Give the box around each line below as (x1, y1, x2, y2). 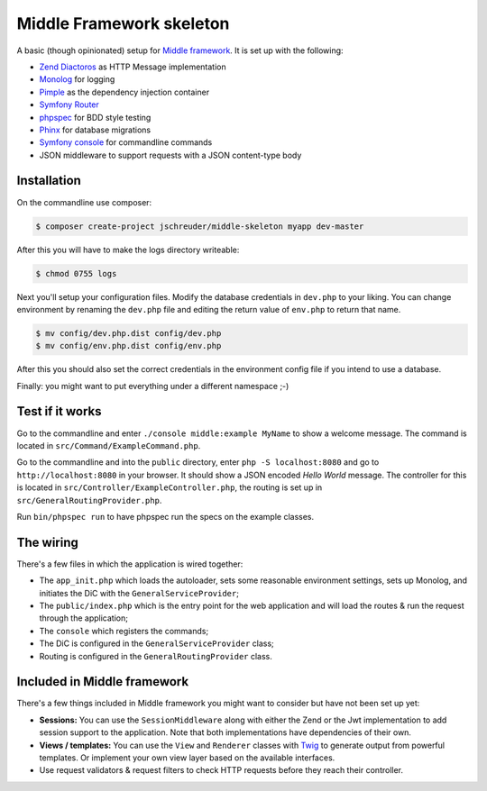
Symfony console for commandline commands (39, 137, 213, 148)
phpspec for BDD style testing (39, 112, 152, 123)
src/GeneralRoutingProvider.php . (16, 495, 162, 505)
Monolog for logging (39, 74, 115, 85)
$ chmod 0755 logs (35, 268, 117, 278)
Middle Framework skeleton (16, 14, 230, 33)
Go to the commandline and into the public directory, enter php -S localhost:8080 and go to (16, 457, 380, 468)
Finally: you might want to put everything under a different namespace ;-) (16, 380, 289, 391)
